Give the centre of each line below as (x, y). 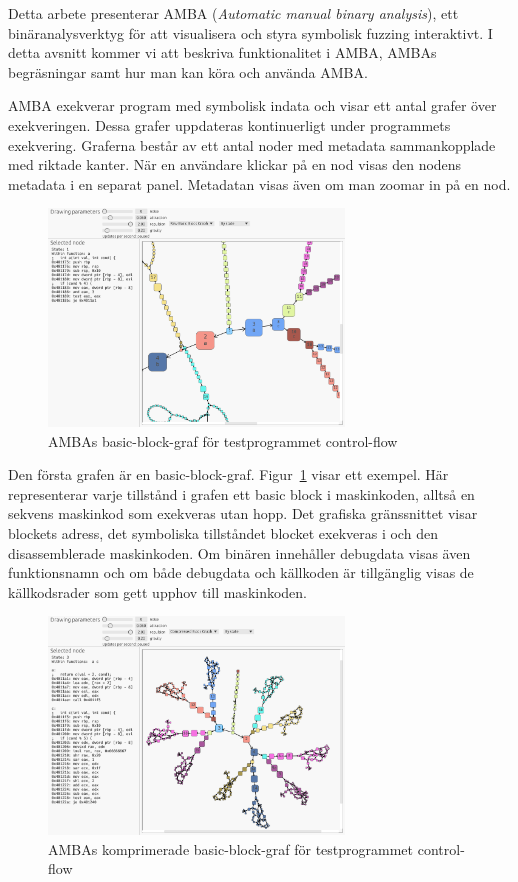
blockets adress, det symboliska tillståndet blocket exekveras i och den (223, 533)
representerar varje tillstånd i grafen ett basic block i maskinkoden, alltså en (241, 493)
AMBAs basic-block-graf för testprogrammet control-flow (223, 440)
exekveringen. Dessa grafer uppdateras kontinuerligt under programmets (229, 124)
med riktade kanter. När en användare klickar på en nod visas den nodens (235, 164)
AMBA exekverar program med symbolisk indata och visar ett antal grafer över (252, 105)
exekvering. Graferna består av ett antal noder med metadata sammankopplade (252, 144)
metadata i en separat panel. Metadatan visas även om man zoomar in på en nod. (259, 183)
